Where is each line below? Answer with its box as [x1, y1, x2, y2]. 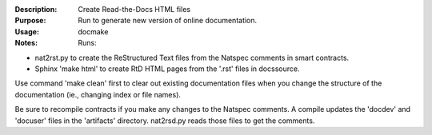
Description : [14, 5, 58, 14]
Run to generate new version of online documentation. [78, 16, 258, 26]
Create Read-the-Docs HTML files [78, 5, 191, 14]
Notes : [14, 38, 38, 48]
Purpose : [14, 16, 46, 26]
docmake [78, 26, 109, 36]
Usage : [14, 26, 40, 36]
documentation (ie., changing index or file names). [14, 89, 182, 99]
